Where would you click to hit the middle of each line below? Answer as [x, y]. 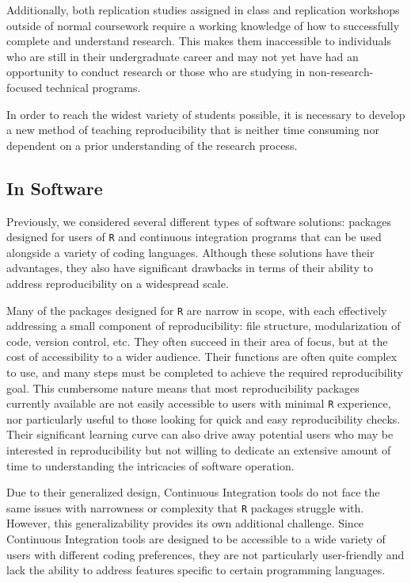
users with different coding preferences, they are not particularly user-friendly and [205, 554]
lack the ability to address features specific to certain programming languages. [196, 570]
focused [25, 87]
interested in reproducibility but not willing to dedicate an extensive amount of [199, 450]
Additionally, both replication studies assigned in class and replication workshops [203, 10]
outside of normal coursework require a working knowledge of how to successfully [203, 25]
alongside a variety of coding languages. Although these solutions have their [190, 252]
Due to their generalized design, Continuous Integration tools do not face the [193, 492]
